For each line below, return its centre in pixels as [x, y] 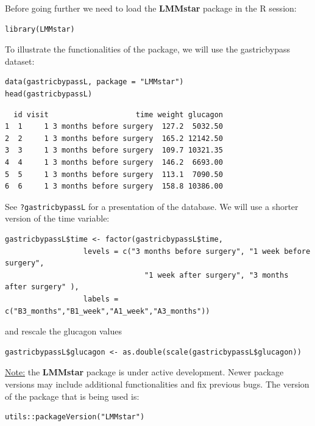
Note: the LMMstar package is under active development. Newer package [144, 372]
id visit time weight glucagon [118, 114]
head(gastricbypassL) [49, 94]
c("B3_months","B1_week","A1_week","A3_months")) [108, 311]
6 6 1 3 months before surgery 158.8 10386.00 [114, 186]
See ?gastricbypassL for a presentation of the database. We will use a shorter [152, 206]
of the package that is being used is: [72, 396]
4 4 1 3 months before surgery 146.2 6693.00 [114, 162]
